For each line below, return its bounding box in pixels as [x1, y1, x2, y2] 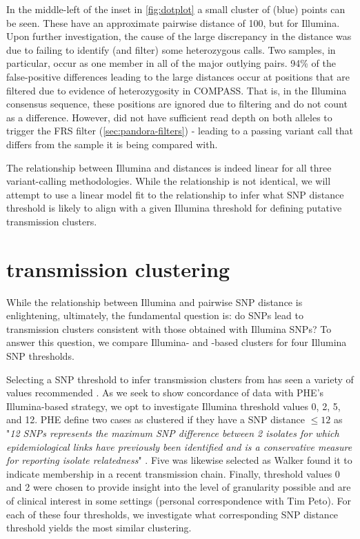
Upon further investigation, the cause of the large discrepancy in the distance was [6, 29, 352, 43]
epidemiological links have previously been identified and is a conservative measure [6, 439, 352, 454]
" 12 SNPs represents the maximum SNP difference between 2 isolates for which [6, 425, 339, 440]
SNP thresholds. [6, 349, 74, 363]
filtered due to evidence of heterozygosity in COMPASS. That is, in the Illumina [6, 83, 347, 97]
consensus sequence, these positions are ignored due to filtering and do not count [6, 96, 348, 111]
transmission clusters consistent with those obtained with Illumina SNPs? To [6, 321, 332, 336]
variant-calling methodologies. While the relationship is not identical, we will [6, 174, 331, 188]
